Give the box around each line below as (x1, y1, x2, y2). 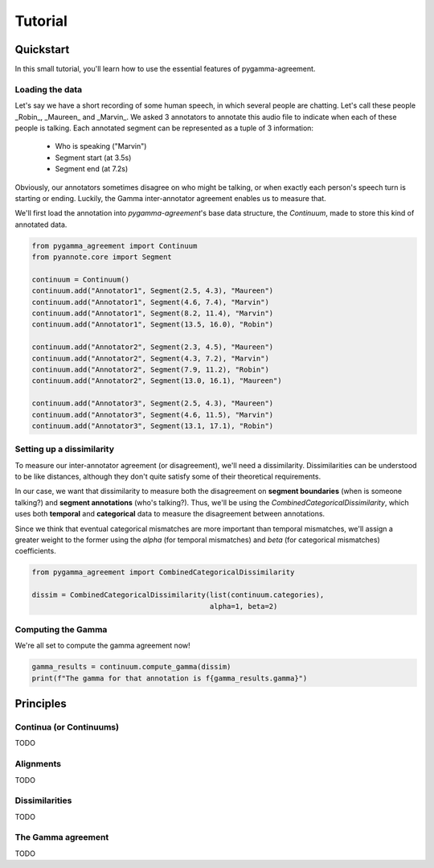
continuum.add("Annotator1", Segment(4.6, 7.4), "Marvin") (31, 298, 269, 306)
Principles (14, 697, 68, 711)
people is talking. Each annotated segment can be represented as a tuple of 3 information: (14, 123, 313, 133)
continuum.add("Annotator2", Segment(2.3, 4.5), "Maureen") (31, 343, 274, 352)
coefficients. (14, 546, 56, 556)
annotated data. (14, 220, 68, 229)
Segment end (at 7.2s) (55, 164, 129, 174)
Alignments (14, 759, 62, 770)
